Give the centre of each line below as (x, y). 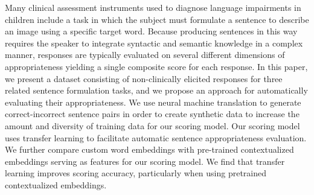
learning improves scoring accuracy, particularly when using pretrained (136, 173)
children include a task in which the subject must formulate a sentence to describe (157, 19)
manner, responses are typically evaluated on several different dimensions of (145, 55)
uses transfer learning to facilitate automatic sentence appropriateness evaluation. (156, 137)
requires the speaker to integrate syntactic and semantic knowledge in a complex (154, 43)
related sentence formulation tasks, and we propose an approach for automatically (156, 90)
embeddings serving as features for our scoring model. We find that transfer (145, 161)
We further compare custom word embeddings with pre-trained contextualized (149, 149)
